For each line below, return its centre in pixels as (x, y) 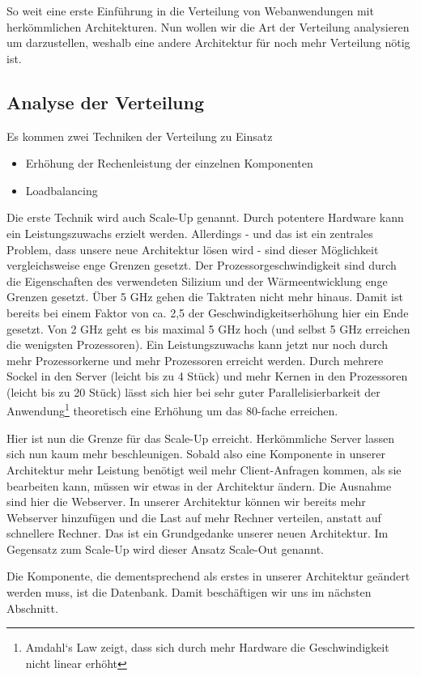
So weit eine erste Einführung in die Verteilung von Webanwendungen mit (190, 11)
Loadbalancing (62, 190)
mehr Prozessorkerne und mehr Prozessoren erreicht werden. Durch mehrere (195, 360)
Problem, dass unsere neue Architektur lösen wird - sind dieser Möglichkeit (193, 249)
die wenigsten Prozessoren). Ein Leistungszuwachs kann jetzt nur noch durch (197, 344)
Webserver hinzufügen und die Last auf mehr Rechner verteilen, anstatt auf (194, 517)
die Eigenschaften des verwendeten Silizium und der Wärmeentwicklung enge (197, 281)
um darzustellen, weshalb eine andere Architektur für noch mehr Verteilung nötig (208, 43)
